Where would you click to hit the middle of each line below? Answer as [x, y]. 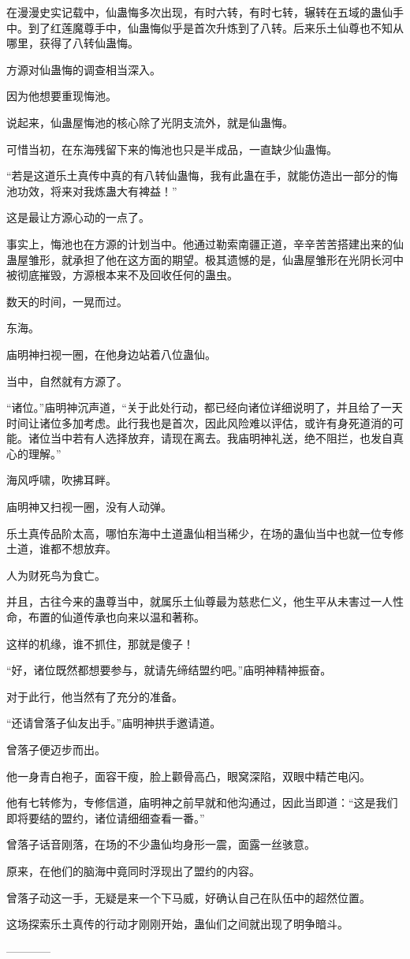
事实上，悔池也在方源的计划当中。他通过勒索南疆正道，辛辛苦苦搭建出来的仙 [205, 243]
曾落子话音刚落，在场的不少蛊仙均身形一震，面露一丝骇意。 [161, 844]
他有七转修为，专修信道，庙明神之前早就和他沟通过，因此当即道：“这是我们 [202, 802]
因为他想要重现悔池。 [61, 96]
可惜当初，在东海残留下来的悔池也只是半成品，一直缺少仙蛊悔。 [172, 149]
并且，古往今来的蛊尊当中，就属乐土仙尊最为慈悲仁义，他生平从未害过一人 [199, 601]
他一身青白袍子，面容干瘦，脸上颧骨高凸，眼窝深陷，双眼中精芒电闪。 [188, 776]
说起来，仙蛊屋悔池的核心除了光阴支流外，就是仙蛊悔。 [150, 122]
